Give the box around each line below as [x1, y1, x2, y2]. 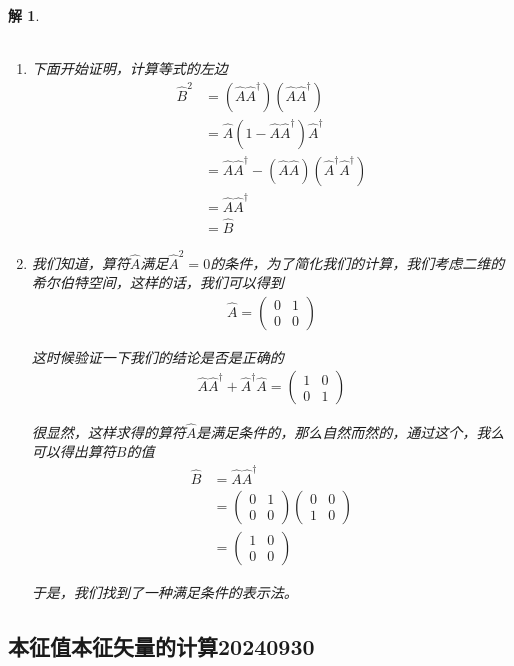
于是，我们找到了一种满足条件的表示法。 [31, 581, 298, 602]
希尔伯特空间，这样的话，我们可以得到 [31, 272, 284, 293]
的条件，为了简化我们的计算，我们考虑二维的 [210, 252, 505, 273]
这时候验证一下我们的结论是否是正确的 [31, 346, 284, 367]
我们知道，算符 [31, 252, 130, 273]
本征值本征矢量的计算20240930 [8, 630, 315, 661]
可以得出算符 [31, 441, 116, 462]
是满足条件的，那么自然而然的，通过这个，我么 [196, 421, 505, 442]
